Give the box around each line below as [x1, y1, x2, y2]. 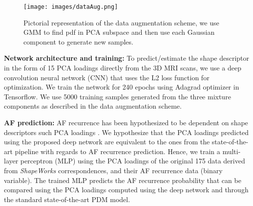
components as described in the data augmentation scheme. [4, 101, 182, 111]
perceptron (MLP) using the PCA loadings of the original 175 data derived [20, 156, 245, 166]
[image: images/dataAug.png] [23, 3, 118, 10]
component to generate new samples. [23, 36, 133, 46]
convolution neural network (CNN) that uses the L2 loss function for [4, 72, 210, 82]
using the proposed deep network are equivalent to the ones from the [4, 137, 210, 147]
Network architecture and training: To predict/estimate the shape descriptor [4, 53, 250, 63]
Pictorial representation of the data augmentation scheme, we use [23, 17, 219, 27]
